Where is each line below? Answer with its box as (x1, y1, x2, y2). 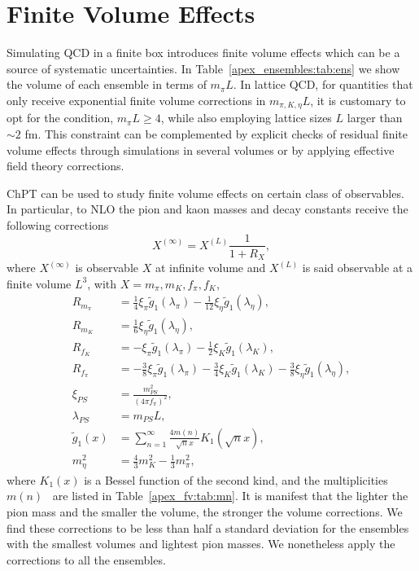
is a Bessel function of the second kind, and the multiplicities (84, 471, 388, 488)
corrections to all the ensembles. (7, 551, 166, 568)
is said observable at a (302, 259, 413, 276)
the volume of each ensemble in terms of (7, 76, 207, 93)
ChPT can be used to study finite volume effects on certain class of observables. (7, 184, 404, 201)
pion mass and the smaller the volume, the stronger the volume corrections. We (7, 503, 403, 520)
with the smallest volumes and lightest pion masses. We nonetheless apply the (7, 535, 395, 552)
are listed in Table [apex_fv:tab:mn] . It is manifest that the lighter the (52, 487, 408, 504)
